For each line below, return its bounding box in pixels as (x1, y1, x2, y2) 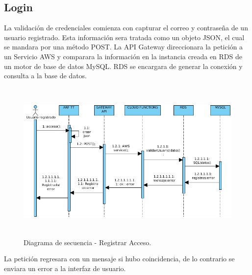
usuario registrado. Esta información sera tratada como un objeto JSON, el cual (4, 32, 245, 42)
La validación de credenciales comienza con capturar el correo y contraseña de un (4, 23, 248, 33)
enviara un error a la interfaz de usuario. (4, 263, 126, 273)
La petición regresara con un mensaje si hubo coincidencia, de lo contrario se (4, 253, 235, 264)
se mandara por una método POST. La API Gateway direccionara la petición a (4, 42, 243, 52)
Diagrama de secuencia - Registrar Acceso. (24, 237, 151, 247)
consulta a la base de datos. (4, 70, 87, 81)
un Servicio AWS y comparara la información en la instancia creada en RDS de (4, 51, 243, 61)
